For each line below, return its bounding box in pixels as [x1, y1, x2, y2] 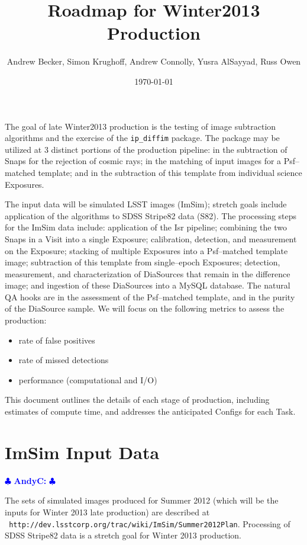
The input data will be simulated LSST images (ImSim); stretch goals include [5, 198, 287, 210]
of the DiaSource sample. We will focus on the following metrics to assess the [5, 302, 285, 315]
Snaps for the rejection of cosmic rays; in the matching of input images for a [5, 155, 282, 167]
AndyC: [14, 474, 47, 486]
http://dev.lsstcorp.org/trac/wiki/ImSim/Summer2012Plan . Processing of [9, 517, 290, 530]
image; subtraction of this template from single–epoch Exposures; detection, [5, 256, 280, 268]
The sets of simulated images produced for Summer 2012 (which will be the [5, 494, 279, 506]
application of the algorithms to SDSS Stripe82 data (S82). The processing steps [5, 209, 297, 222]
